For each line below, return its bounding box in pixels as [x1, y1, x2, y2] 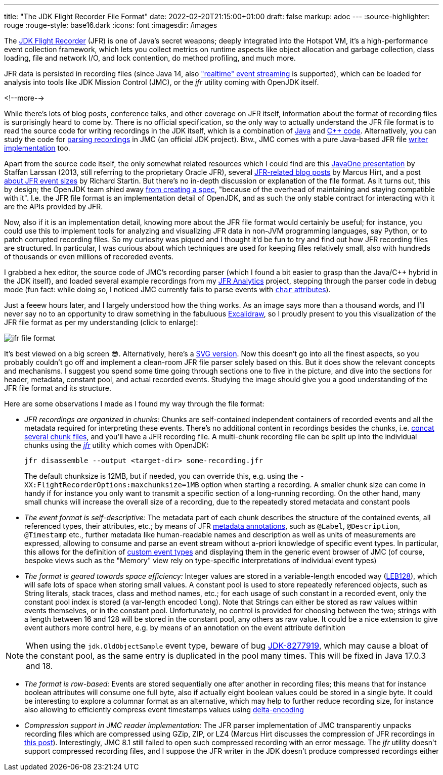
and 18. [26, 661, 53, 671]
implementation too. [4, 144, 70, 152]
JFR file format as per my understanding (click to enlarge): [4, 318, 198, 327]
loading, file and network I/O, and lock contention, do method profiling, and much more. [4, 54, 296, 62]
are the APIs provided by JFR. [4, 202, 103, 211]
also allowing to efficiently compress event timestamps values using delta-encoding [24, 705, 304, 714]
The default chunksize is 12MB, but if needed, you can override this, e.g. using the [24, 472, 298, 480]
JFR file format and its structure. [4, 384, 111, 392]
